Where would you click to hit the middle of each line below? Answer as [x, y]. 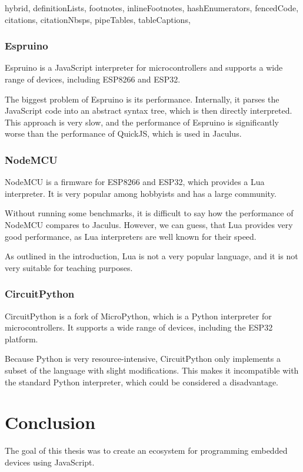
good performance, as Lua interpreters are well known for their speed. [131, 236]
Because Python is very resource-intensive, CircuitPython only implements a [143, 359]
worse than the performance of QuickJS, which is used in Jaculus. [123, 133]
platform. [21, 339]
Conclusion [50, 422]
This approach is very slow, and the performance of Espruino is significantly [142, 122]
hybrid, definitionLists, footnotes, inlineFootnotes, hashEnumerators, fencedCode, [152, 8]
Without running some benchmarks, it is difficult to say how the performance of [149, 213]
